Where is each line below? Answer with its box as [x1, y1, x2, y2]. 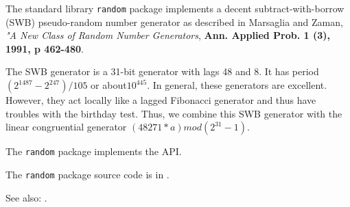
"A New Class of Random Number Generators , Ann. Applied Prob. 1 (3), [5, 28, 331, 42]
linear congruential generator [5, 120, 127, 134]
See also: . [5, 190, 47, 204]
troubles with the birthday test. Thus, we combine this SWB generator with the [5, 106, 342, 120]
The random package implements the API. [5, 144, 182, 158]
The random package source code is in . [5, 167, 170, 181]
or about [91, 78, 127, 92]
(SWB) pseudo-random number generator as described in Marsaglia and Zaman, [5, 14, 343, 29]
